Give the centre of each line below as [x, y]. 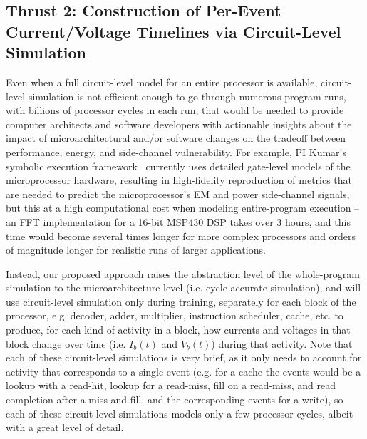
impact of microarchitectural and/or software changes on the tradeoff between [176, 138]
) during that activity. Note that [282, 343]
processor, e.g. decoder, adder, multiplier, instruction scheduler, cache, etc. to [175, 315]
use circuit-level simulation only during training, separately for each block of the [181, 301]
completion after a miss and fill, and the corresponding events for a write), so [175, 399]
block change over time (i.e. [66, 343]
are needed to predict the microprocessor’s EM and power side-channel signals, [178, 193]
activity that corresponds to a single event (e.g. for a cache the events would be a [183, 371]
